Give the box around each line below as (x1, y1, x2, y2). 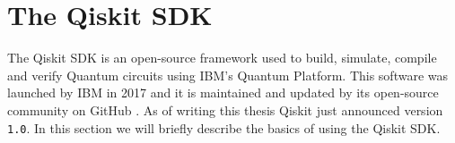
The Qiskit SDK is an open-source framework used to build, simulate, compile (7, 48, 437, 67)
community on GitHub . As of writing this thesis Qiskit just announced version (7, 100, 443, 119)
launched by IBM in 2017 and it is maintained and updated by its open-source (7, 83, 439, 102)
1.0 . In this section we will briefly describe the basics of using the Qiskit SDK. (7, 118, 441, 137)
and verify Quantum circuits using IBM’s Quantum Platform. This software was (7, 65, 449, 84)
